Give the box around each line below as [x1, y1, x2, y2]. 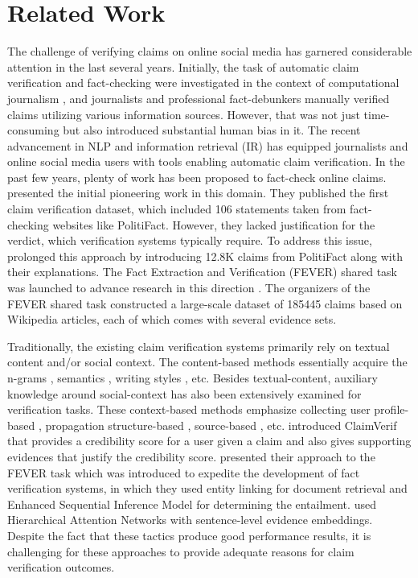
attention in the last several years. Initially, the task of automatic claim [7, 58, 359, 75]
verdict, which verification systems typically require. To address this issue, [7, 232, 372, 249]
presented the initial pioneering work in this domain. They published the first [7, 184, 389, 201]
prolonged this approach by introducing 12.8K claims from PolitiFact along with [7, 247, 403, 264]
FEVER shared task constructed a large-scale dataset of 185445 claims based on [7, 295, 403, 312]
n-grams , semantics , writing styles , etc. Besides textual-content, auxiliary [7, 370, 378, 386]
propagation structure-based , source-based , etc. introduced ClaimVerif [45, 416, 397, 433]
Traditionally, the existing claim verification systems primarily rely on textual [7, 337, 390, 354]
